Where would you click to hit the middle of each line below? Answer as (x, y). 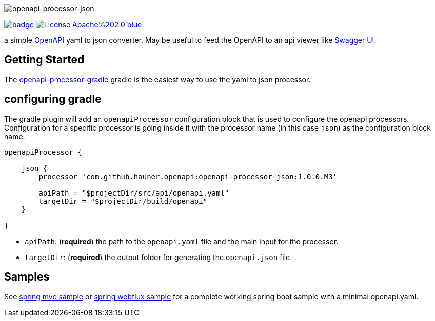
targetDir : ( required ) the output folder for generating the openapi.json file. (159, 257)
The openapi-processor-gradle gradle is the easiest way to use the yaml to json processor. (157, 79)
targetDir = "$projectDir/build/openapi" (123, 201)
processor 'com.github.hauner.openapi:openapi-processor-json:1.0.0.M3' (188, 176)
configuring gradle (53, 99)
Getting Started (44, 60)
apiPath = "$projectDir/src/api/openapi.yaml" (134, 193)
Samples (27, 277)
